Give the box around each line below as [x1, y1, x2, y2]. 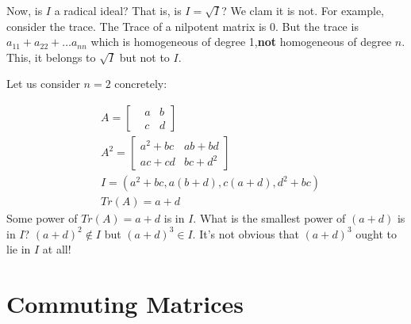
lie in [6, 241, 31, 257]
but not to [119, 48, 170, 65]
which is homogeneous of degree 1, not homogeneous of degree [90, 33, 392, 50]
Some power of [6, 210, 78, 227]
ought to [355, 225, 397, 242]
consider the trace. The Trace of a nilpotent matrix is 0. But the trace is [6, 17, 359, 34]
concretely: [114, 75, 167, 92]
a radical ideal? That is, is [54, 2, 182, 18]
